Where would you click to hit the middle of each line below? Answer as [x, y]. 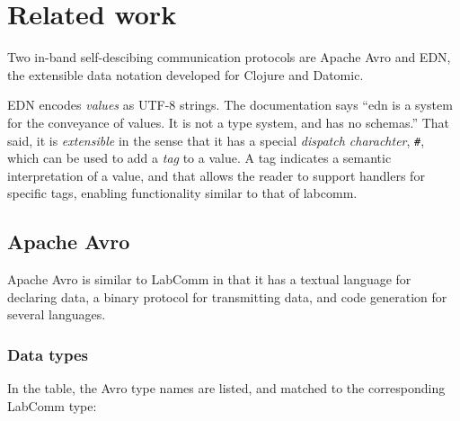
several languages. [57, 314]
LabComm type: [52, 405]
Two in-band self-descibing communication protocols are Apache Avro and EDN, [229, 57]
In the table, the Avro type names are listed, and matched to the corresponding [226, 388]
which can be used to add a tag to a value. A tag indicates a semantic [199, 158]
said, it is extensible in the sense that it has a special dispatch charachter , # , [216, 140]
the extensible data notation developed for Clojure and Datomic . [186, 74]
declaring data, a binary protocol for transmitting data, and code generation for [227, 296]
